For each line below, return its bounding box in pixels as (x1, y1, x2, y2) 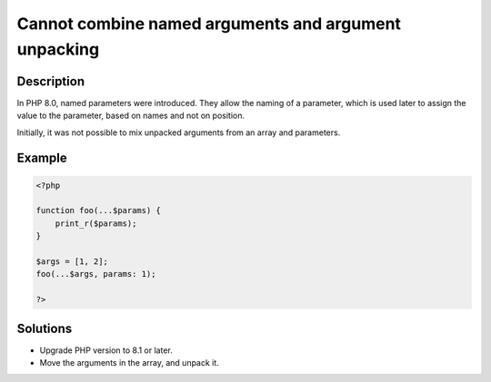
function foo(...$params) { (35, 205, 161, 216)
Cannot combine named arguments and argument (16, 14, 402, 34)
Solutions (16, 320, 73, 336)
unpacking (16, 39, 100, 59)
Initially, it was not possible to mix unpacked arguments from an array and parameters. (16, 127, 341, 138)
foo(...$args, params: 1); (35, 269, 156, 279)
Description (16, 73, 85, 89)
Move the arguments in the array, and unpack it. (39, 358, 220, 368)
